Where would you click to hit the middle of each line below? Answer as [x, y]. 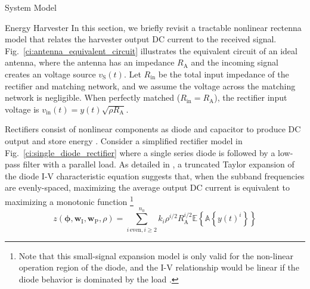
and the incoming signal [235, 62]
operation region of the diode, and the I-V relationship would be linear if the [159, 267]
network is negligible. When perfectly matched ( [93, 97]
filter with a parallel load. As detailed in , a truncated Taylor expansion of [159, 164]
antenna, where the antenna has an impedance [90, 62]
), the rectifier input [251, 97]
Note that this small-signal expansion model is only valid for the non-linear [156, 255]
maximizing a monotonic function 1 [69, 200]
